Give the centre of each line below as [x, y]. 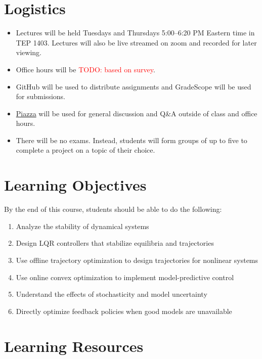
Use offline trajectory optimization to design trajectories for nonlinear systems [137, 260]
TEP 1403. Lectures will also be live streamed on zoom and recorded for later [136, 42]
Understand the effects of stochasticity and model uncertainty [112, 294]
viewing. [29, 52]
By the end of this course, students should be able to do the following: [113, 209]
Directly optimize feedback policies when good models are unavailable [124, 311]
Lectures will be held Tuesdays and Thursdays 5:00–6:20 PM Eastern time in [135, 33]
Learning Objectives [75, 185]
